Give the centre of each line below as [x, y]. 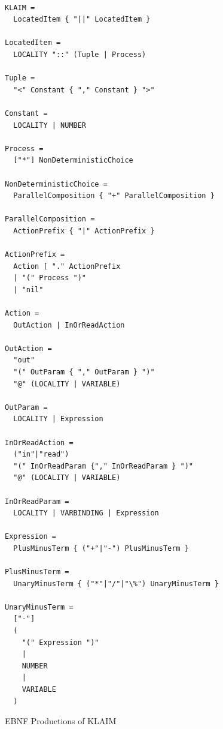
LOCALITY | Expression [58, 419]
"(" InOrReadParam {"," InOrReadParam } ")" [103, 466]
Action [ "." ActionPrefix [67, 266]
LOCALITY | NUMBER [50, 125]
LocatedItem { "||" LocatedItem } [82, 19]
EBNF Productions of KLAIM [61, 721]
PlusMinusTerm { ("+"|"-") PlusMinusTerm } [101, 548]
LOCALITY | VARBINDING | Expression [86, 513]
